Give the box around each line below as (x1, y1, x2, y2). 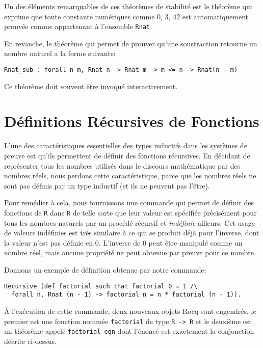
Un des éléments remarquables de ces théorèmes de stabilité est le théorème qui (4, 1, 252, 11)
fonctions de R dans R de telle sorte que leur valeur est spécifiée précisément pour (4, 207, 257, 218)
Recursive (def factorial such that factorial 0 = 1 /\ (4, 282, 198, 290)
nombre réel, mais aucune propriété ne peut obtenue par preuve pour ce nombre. (4, 247, 256, 258)
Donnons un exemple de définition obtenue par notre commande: (4, 264, 206, 275)
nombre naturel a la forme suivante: (4, 48, 116, 59)
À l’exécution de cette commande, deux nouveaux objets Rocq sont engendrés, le (4, 305, 256, 316)
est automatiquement (182, 11, 248, 21)
